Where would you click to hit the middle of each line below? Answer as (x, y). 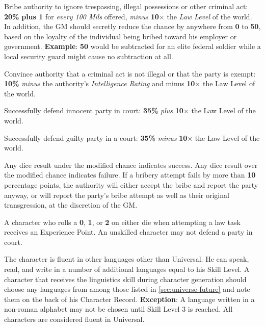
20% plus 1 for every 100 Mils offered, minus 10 (82, 16)
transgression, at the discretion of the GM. (71, 205)
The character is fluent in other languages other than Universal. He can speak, (127, 259)
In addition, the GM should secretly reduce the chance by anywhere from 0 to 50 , (132, 26)
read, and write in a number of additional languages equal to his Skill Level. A (127, 269)
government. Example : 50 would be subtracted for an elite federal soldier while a (132, 46)
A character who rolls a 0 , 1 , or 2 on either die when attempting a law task (122, 222)
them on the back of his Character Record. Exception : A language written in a (129, 299)
